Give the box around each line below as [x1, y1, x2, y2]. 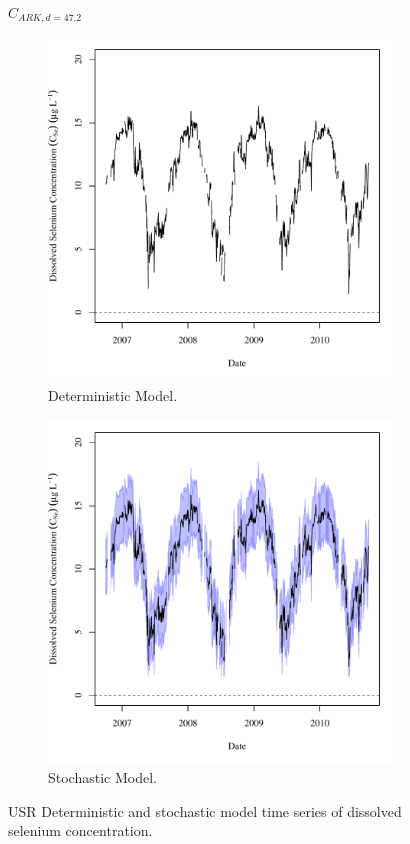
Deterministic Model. [48, 385, 178, 406]
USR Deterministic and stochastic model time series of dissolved [8, 800, 402, 821]
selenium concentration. [8, 820, 153, 841]
